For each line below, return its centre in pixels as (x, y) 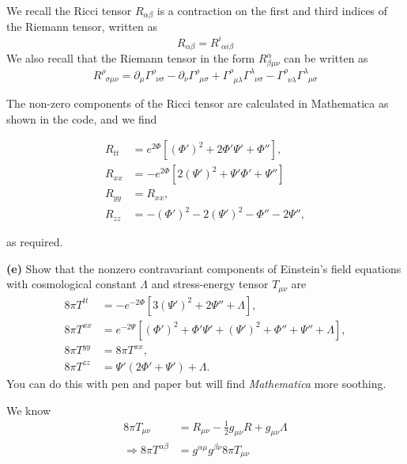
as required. (35, 242)
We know (28, 410)
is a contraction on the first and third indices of (272, 10)
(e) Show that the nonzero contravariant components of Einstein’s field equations (204, 268)
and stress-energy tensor (210, 284)
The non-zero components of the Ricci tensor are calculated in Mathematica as (198, 103)
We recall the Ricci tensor (69, 10)
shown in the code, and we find (82, 118)
